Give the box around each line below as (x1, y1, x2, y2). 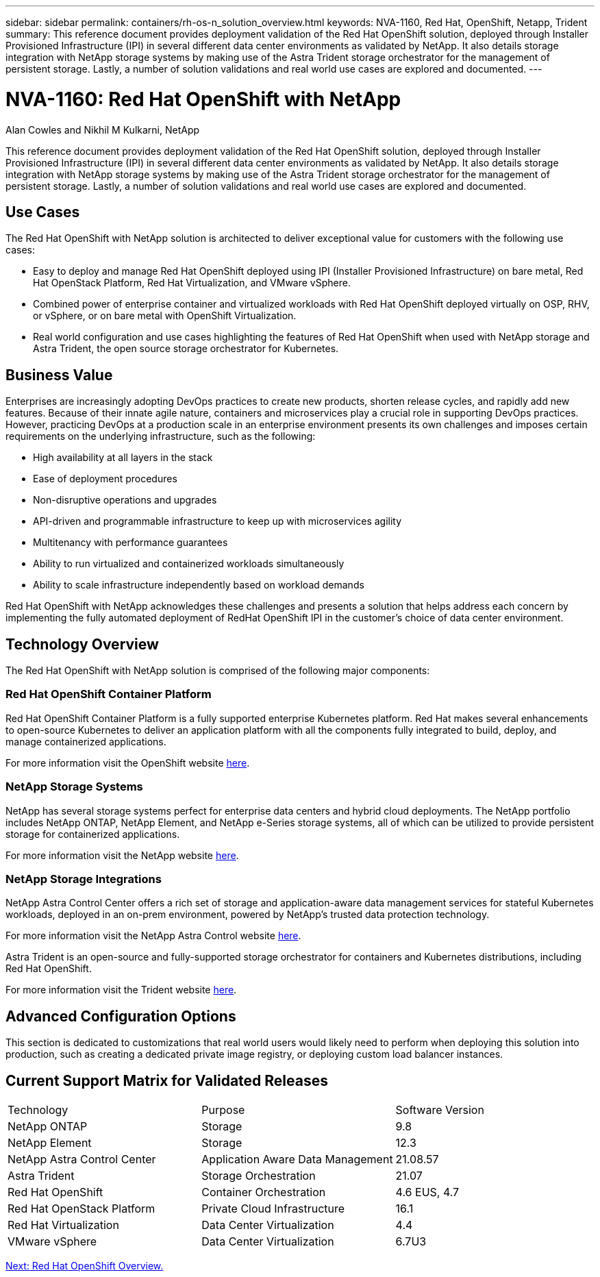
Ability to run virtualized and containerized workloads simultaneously (33, 558, 345, 570)
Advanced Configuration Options (5, 1007, 236, 1025)
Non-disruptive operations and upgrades (33, 494, 217, 506)
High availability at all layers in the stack (33, 451, 213, 464)
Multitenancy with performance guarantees (33, 536, 228, 549)
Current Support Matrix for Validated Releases (5, 1071, 328, 1089)
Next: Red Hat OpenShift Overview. (5, 1259, 164, 1272)
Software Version (395, 1102, 484, 1117)
